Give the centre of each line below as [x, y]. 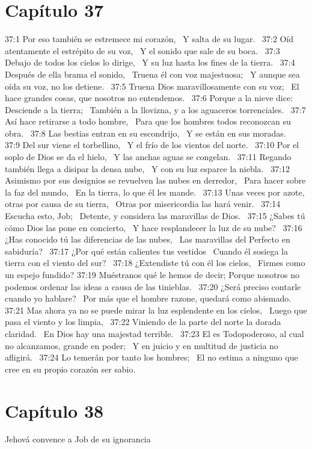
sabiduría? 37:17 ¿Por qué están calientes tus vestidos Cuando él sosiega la [147, 251]
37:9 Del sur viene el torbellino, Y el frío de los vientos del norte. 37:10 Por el [152, 145]
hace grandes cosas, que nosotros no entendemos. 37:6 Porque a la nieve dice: [149, 98]
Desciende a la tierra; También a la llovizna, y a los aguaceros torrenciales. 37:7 [155, 109]
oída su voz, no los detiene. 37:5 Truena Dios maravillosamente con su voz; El [152, 86]
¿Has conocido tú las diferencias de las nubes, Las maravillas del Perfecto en [148, 239]
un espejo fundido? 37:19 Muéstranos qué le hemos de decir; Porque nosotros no [152, 274]
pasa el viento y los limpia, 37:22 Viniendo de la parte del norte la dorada [143, 322]
